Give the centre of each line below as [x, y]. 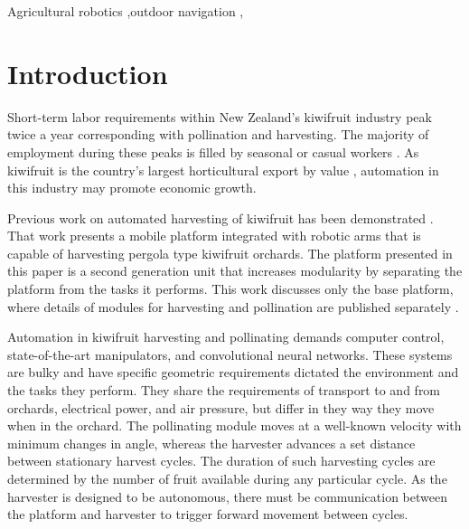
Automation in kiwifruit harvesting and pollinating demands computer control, [226, 337]
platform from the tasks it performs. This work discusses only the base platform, [230, 289]
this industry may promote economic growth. [132, 188]
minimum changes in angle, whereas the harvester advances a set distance [211, 443]
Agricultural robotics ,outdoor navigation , [126, 11]
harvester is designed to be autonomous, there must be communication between [227, 496]
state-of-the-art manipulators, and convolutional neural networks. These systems [230, 354]
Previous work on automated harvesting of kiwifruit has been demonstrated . [220, 217]
